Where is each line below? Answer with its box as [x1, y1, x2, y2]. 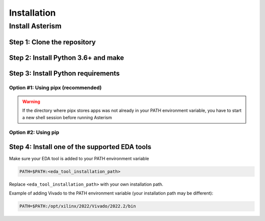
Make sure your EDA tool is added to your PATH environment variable [9, 156, 149, 162]
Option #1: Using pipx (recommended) [9, 84, 102, 91]
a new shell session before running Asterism [22, 114, 112, 120]
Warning [22, 98, 40, 104]
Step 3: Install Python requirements [9, 69, 120, 77]
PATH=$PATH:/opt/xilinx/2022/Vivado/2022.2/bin [19, 203, 136, 209]
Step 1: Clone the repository [9, 38, 96, 46]
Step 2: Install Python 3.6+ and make [9, 53, 125, 62]
